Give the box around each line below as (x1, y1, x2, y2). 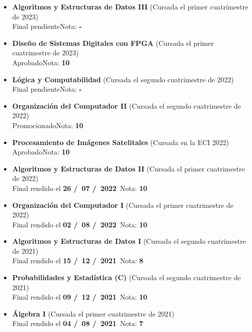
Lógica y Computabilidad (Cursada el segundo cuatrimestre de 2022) (12, 74, 234, 84)
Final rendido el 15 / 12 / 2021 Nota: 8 (12, 255, 143, 266)
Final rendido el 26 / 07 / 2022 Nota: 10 (12, 182, 147, 193)
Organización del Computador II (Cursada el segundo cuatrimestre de (12, 100, 241, 111)
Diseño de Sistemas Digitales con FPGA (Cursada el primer (12, 37, 214, 48)
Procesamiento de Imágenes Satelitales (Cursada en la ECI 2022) (12, 137, 229, 147)
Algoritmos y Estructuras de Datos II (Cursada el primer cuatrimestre (12, 163, 245, 173)
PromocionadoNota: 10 (12, 120, 84, 130)
